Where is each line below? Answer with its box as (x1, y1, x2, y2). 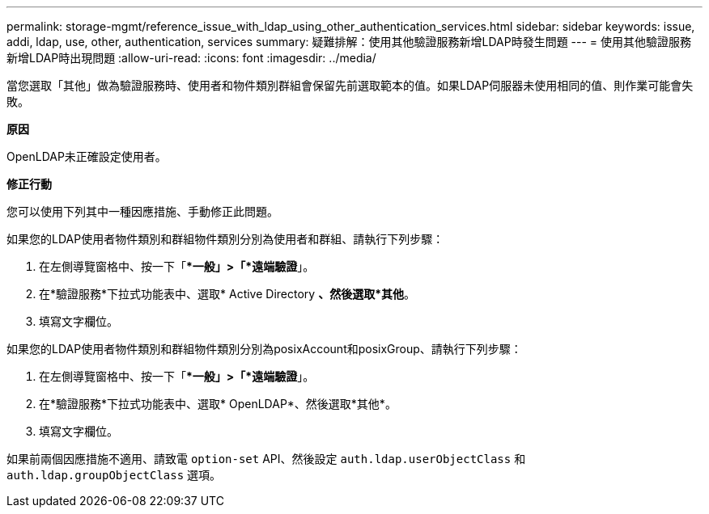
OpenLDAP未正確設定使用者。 (6, 150, 167, 163)
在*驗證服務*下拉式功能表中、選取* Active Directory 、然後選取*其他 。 (39, 287, 415, 301)
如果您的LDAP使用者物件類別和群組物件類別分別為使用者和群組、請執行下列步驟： (6, 232, 444, 246)
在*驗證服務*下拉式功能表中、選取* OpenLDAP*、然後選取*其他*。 (39, 397, 397, 411)
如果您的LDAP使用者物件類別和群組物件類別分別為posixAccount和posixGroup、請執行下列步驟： (6, 342, 522, 356)
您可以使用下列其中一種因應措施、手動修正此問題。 (6, 204, 278, 218)
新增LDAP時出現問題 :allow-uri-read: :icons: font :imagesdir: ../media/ (6, 51, 376, 65)
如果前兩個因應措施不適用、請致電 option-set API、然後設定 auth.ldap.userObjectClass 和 (6, 452, 526, 466)
